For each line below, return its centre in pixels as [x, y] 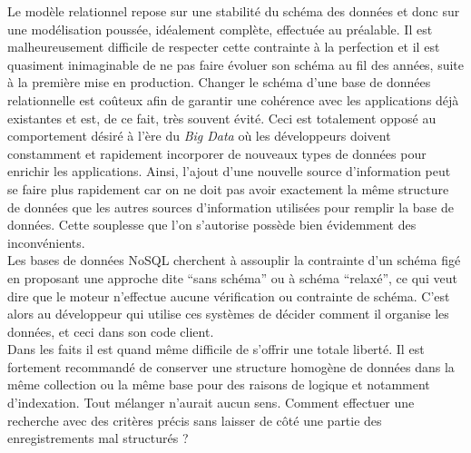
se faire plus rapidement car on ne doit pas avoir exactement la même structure [228, 188]
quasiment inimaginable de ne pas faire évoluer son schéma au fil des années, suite [236, 64]
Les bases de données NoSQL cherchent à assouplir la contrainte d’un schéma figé [234, 260]
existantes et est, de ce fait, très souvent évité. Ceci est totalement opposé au [222, 118]
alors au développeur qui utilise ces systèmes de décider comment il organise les [228, 314]
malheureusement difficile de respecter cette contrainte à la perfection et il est [224, 47]
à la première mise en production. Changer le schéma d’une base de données [219, 82]
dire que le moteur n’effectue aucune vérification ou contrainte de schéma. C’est [229, 295]
